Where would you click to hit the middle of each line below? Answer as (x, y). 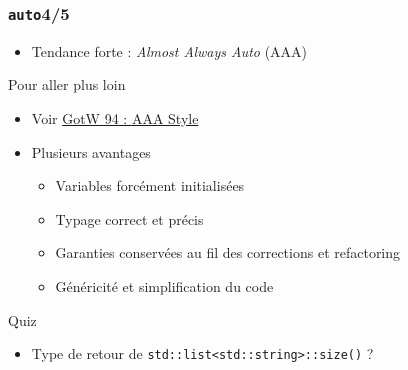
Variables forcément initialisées (150, 185)
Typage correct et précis (129, 218)
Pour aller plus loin (67, 84)
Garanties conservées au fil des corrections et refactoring (228, 252)
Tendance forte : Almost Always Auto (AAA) (169, 50)
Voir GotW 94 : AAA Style (115, 117)
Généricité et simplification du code (164, 285)
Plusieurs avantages (91, 151)
